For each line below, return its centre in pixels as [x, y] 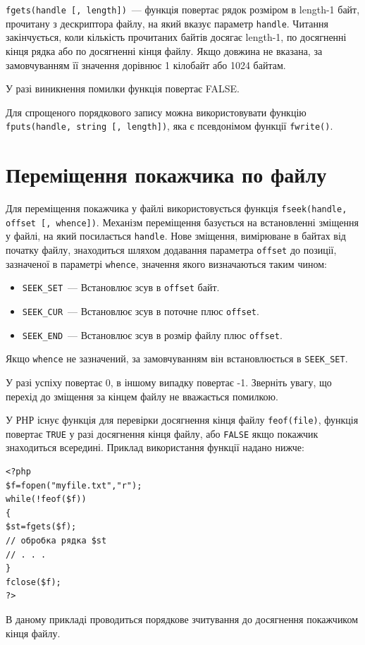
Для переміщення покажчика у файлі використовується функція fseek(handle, [177, 208]
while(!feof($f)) [46, 499]
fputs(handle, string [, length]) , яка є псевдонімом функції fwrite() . [169, 126]
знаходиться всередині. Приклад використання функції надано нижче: [155, 447]
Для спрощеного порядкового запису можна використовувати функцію [156, 112]
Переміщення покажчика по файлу [166, 174]
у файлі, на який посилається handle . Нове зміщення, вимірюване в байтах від [176, 236]
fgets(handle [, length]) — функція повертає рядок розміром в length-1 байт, [183, 9]
